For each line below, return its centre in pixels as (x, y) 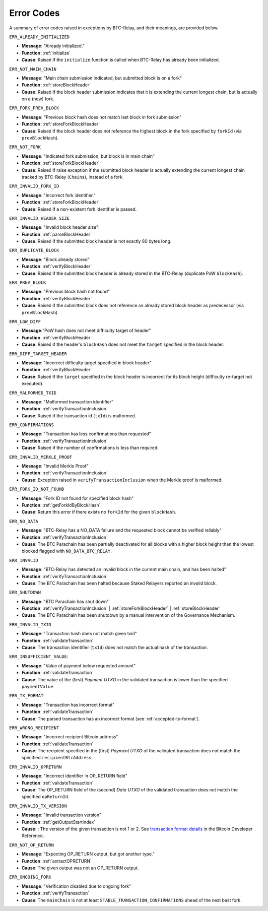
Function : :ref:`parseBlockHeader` (57, 234)
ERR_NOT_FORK (25, 147)
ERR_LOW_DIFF (25, 322)
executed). (33, 384)
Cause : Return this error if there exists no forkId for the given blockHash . (99, 512)
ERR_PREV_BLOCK (28, 283)
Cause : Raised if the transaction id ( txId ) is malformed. (79, 416)
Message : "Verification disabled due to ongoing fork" (76, 886)
